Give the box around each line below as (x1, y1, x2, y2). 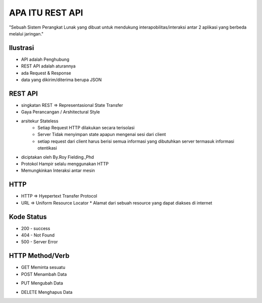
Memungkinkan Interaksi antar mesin (21, 168, 95, 173)
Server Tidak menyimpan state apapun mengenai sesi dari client (37, 132, 166, 137)
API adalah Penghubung (21, 56, 70, 62)
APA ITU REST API (9, 7, 83, 18)
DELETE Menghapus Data (21, 289, 73, 295)
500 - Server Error (21, 239, 58, 245)
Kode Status (9, 213, 47, 221)
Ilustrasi (9, 44, 34, 52)
